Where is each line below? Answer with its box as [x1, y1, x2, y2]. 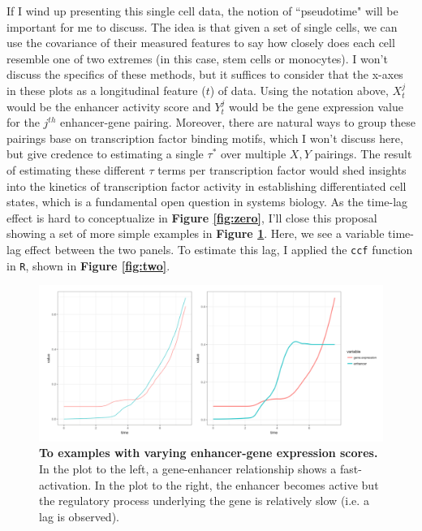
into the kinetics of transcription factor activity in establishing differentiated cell [6, 177, 407, 194]
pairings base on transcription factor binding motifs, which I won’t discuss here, [6, 129, 403, 146]
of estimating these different [6, 161, 145, 178]
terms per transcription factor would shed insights [157, 161, 407, 178]
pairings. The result [314, 145, 412, 162]
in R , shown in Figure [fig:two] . [6, 257, 170, 274]
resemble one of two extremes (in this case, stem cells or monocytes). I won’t [6, 50, 388, 67]
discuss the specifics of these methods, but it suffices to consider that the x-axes [6, 66, 403, 83]
